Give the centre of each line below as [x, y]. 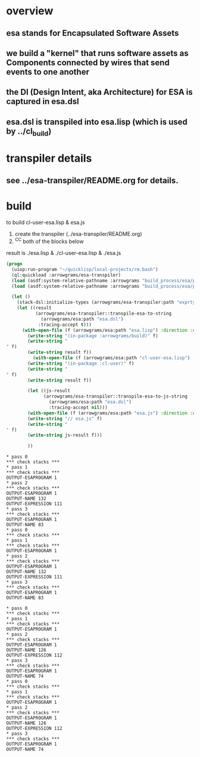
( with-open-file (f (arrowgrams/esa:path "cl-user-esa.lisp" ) [111, 358]
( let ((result [34, 308]
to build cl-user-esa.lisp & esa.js [46, 223]
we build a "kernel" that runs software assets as [97, 53]
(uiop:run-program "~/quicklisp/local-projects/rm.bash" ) [85, 269]
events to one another [48, 72]
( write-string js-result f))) [65, 435]
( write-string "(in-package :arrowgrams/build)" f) [93, 336]
